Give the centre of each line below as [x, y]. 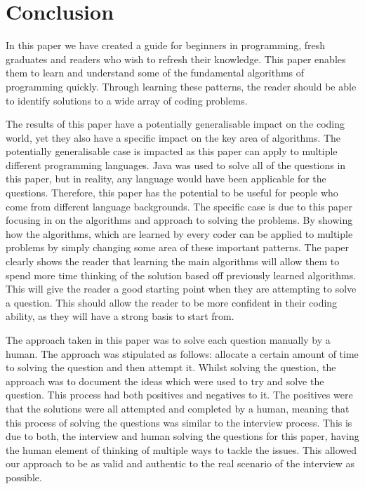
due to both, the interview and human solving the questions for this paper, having [182, 436]
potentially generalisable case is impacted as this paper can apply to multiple [172, 151]
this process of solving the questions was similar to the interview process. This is [179, 422]
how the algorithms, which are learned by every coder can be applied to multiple [179, 233]
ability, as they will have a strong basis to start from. [120, 316]
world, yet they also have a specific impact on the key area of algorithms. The [173, 137]
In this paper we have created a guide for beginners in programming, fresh [166, 45]
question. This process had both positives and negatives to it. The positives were [179, 395]
